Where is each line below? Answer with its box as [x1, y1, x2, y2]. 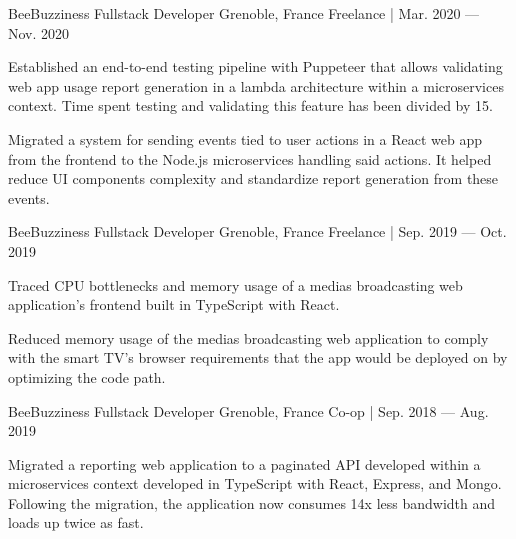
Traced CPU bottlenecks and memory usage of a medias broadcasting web [8, 274, 463, 295]
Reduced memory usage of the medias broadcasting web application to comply [8, 327, 489, 348]
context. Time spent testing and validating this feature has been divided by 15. [8, 95, 493, 116]
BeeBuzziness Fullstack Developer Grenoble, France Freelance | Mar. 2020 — [8, 3, 480, 23]
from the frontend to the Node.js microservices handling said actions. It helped [8, 148, 492, 169]
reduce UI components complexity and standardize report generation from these [8, 168, 499, 189]
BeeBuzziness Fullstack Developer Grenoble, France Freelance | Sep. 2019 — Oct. [8, 221, 507, 242]
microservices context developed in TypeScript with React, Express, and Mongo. [8, 473, 502, 494]
